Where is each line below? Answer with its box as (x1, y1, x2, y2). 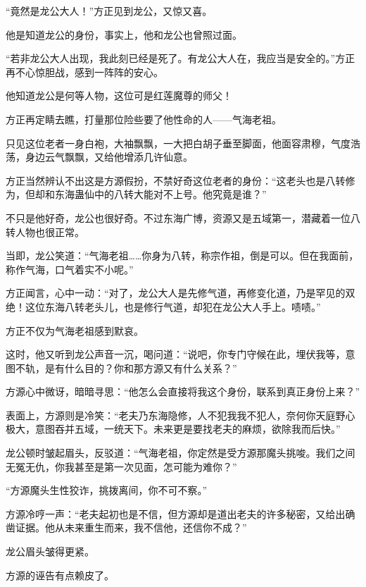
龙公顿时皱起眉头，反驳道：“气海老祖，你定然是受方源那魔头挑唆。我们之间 (6, 445, 355, 460)
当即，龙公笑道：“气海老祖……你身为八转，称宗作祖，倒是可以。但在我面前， (6, 248, 359, 263)
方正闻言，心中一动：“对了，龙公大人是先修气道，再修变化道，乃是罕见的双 (6, 285, 355, 300)
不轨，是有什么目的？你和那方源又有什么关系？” (15, 360, 237, 375)
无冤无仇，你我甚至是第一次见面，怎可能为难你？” (6, 459, 237, 474)
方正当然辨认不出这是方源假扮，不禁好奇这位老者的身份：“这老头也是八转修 (6, 173, 355, 187)
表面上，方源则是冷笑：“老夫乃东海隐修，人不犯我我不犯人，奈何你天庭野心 (6, 407, 355, 422)
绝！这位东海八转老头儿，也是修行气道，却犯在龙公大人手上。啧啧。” (6, 299, 321, 314)
